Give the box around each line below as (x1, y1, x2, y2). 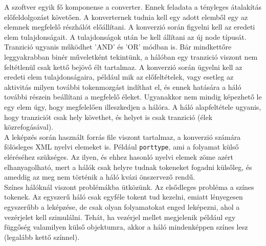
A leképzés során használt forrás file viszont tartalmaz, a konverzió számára (4, 131, 241, 142)
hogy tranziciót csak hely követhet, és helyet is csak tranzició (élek (4, 111, 213, 122)
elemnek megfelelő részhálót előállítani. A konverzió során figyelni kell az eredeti (4, 21, 255, 32)
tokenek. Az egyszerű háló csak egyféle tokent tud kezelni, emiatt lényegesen (4, 191, 243, 202)
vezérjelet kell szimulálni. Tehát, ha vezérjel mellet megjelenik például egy (4, 211, 236, 222)
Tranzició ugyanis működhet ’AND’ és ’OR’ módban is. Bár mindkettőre (4, 41, 232, 52)
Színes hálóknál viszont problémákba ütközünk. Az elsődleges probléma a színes (4, 181, 254, 192)
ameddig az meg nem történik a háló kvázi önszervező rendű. (4, 171, 195, 182)
